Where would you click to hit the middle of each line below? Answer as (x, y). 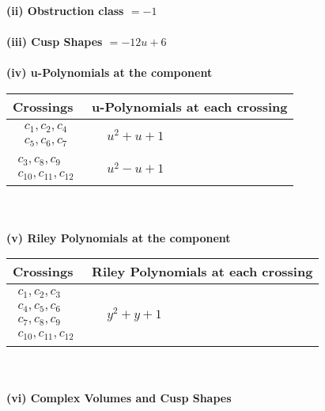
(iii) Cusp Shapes (55, 42)
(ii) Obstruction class (65, 10)
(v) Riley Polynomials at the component (119, 237)
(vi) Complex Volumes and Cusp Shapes (119, 397)
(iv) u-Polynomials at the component (110, 72)
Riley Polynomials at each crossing (202, 272)
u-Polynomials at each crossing (190, 106)
